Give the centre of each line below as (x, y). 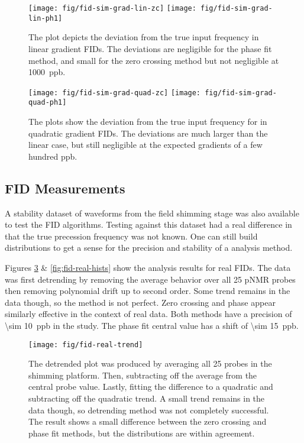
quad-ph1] (48, 103)
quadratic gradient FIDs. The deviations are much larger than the (148, 133)
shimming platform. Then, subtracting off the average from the (143, 375)
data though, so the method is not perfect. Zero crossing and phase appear (140, 302)
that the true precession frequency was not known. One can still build (131, 236)
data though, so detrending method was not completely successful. (149, 410)
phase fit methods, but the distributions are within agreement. (142, 433)
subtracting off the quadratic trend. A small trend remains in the (147, 398)
